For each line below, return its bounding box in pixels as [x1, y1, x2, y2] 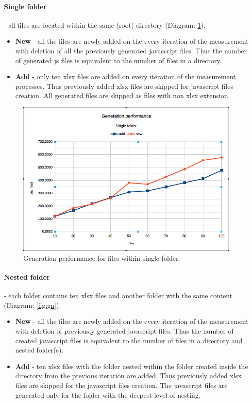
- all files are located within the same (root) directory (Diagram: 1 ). [4, 19, 206, 30]
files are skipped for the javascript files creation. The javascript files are [15, 380, 228, 390]
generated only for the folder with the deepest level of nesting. [15, 389, 201, 400]
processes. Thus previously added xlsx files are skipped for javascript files [15, 81, 233, 91]
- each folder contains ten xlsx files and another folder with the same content [4, 290, 233, 301]
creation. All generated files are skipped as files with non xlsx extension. [15, 90, 230, 101]
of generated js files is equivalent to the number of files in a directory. [15, 55, 222, 65]
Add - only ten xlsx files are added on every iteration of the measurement [15, 71, 236, 82]
